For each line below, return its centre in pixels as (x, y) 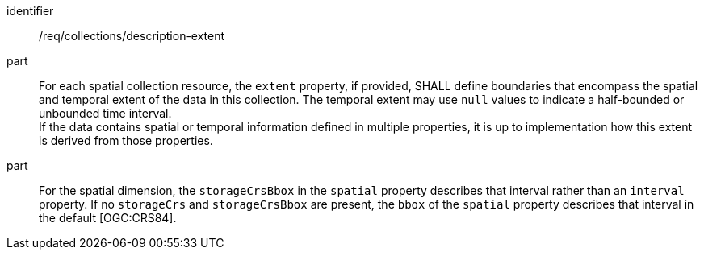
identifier (30, 11)
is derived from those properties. (126, 140)
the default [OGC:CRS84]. (108, 218)
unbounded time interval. (105, 113)
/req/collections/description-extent (132, 36)
